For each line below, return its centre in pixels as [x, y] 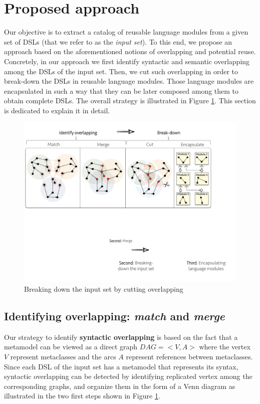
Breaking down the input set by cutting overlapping [104, 289]
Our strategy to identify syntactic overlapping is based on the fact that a [121, 337]
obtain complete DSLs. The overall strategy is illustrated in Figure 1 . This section [130, 100]
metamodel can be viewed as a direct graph [71, 347]
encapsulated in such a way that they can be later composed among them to [121, 90]
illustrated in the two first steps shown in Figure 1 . [82, 396]
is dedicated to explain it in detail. [57, 110]
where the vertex [225, 347]
